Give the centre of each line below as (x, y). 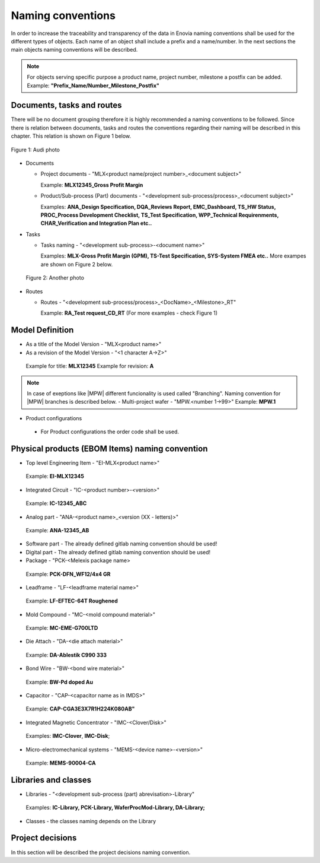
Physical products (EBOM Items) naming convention (109, 448)
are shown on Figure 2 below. (76, 264)
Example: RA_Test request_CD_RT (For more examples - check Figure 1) (129, 313)
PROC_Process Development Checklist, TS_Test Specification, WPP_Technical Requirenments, (160, 215)
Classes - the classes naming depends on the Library (91, 821)
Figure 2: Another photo (55, 278)
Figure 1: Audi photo (36, 150)
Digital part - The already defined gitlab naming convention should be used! (118, 552)
